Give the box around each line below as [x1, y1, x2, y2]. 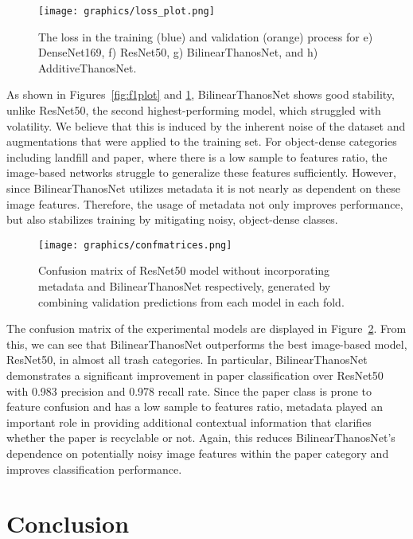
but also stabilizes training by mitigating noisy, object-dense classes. [6, 211, 338, 228]
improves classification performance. [6, 460, 182, 477]
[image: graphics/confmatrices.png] [38, 239, 232, 251]
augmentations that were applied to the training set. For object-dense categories [6, 133, 397, 150]
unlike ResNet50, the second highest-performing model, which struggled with [6, 102, 381, 119]
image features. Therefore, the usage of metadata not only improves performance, [6, 195, 403, 212]
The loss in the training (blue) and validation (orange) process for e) [38, 28, 373, 45]
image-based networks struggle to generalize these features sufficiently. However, [6, 164, 396, 181]
